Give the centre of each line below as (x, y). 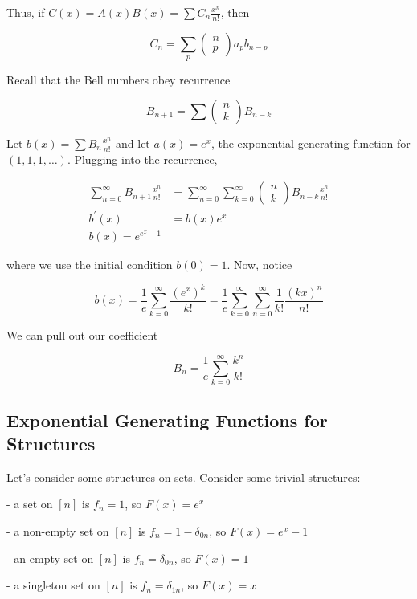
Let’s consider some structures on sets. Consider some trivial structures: (184, 477)
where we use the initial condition (90, 265)
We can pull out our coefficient (82, 335)
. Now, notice (260, 265)
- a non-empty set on (58, 531)
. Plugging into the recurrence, (142, 159)
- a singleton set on (53, 585)
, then (235, 12)
